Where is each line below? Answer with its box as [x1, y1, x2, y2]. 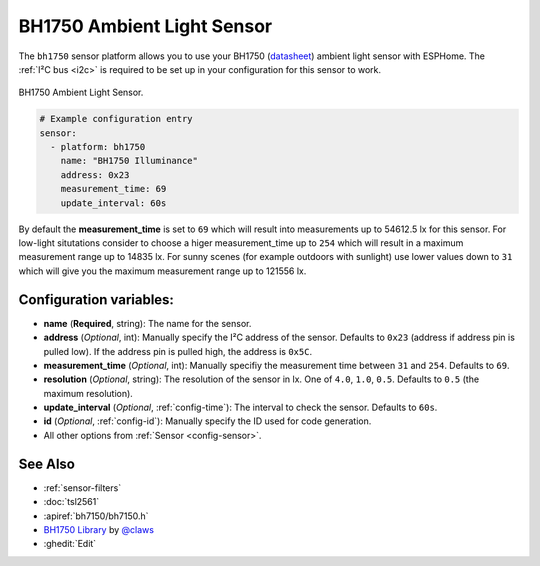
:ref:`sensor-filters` [43, 481, 122, 494]
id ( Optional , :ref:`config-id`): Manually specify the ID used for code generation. [43, 415, 372, 427]
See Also [18, 455, 75, 472]
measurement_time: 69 [60, 183, 167, 195]
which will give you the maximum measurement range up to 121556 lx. [18, 265, 307, 277]
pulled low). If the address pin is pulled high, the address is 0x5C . [43, 345, 313, 357]
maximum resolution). [43, 387, 134, 399]
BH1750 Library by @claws [43, 523, 155, 535]
